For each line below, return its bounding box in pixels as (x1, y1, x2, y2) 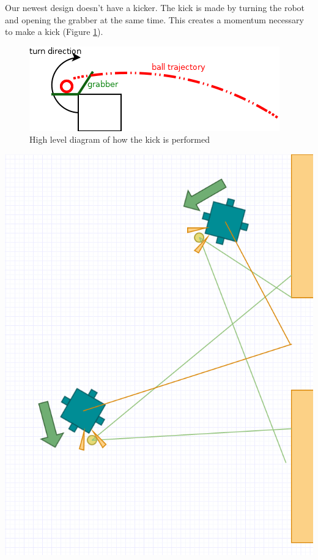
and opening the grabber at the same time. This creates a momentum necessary (5, 13, 304, 26)
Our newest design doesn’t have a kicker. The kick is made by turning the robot (5, 1, 305, 13)
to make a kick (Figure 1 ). (5, 25, 103, 38)
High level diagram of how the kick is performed (29, 133, 210, 146)
